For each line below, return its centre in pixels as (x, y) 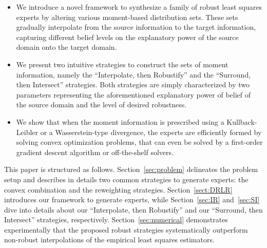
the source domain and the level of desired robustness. (101, 104)
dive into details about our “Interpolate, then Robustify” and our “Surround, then (133, 209)
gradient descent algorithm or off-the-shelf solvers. (95, 152)
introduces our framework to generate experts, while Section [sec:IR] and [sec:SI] (132, 199)
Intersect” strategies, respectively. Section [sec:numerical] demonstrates (116, 220)
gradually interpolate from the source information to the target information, (136, 27)
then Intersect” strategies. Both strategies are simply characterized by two (133, 84)
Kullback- (242, 121)
